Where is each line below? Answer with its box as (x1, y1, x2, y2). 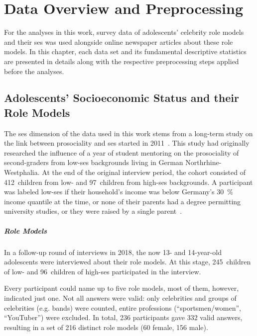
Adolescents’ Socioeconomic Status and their (4, 90, 239, 105)
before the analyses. (4, 66, 64, 76)
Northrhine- (185, 157, 222, 168)
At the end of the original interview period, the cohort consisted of (42, 167, 246, 177)
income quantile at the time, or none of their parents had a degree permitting (4, 196, 241, 206)
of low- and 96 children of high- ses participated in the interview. (4, 266, 201, 276)
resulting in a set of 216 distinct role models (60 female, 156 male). (4, 322, 208, 332)
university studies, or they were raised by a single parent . (4, 206, 182, 216)
